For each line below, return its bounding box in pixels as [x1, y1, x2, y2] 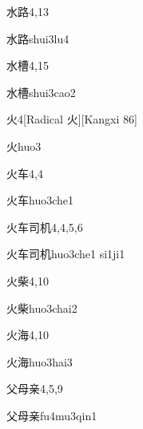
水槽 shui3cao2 [6, 83, 76, 100]
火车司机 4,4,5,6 [6, 218, 83, 235]
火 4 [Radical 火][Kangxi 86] [6, 111, 137, 127]
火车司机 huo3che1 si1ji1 [6, 245, 125, 262]
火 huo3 [6, 137, 42, 154]
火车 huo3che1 [6, 192, 73, 208]
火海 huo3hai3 [6, 353, 73, 370]
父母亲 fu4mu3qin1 [6, 407, 97, 423]
